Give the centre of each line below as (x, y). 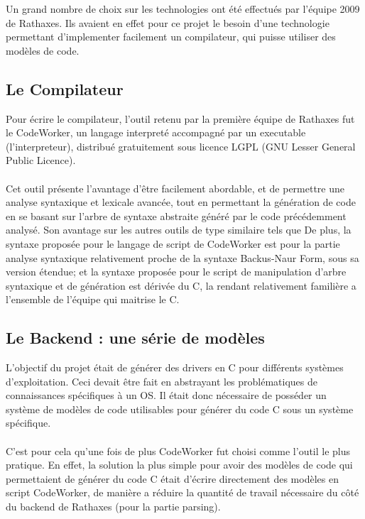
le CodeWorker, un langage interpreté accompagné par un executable (156, 132)
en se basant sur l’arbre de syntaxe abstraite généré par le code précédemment (176, 215)
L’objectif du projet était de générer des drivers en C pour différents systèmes (175, 367)
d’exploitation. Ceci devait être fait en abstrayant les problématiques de (162, 381)
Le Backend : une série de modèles (135, 338)
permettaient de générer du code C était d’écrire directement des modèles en (172, 478)
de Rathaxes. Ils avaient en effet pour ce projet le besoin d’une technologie (168, 22)
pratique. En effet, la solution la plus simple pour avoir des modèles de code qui (179, 465)
